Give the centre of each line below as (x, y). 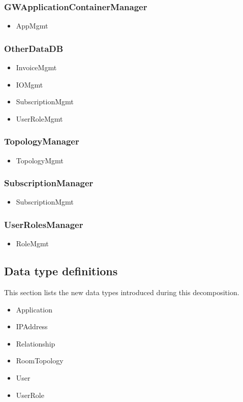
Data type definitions (61, 271)
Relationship (36, 343)
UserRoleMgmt (39, 118)
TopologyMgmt (40, 160)
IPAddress (32, 326)
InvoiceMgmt (36, 67)
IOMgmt (29, 84)
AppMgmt (32, 26)
